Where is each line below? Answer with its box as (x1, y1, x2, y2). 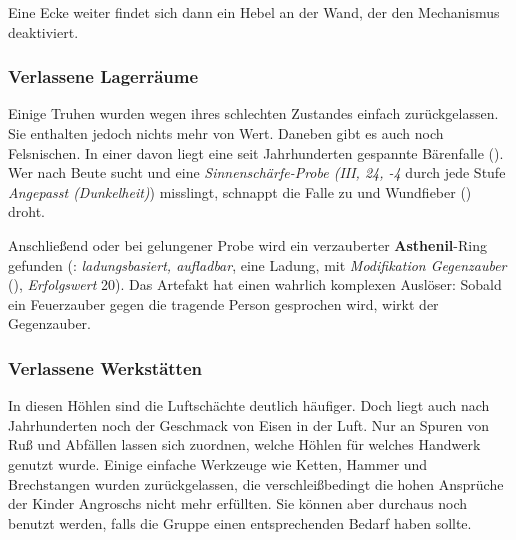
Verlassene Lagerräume (8, 64, 199, 89)
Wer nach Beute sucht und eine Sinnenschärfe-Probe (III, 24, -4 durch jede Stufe (8, 162, 506, 183)
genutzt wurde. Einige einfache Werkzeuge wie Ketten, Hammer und (8, 453, 428, 474)
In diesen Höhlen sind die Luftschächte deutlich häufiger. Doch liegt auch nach (8, 395, 490, 416)
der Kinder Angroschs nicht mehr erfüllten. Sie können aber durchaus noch (8, 493, 468, 514)
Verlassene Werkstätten (8, 355, 202, 380)
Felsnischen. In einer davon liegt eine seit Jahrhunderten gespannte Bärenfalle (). (8, 142, 504, 163)
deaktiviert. (8, 21, 79, 42)
